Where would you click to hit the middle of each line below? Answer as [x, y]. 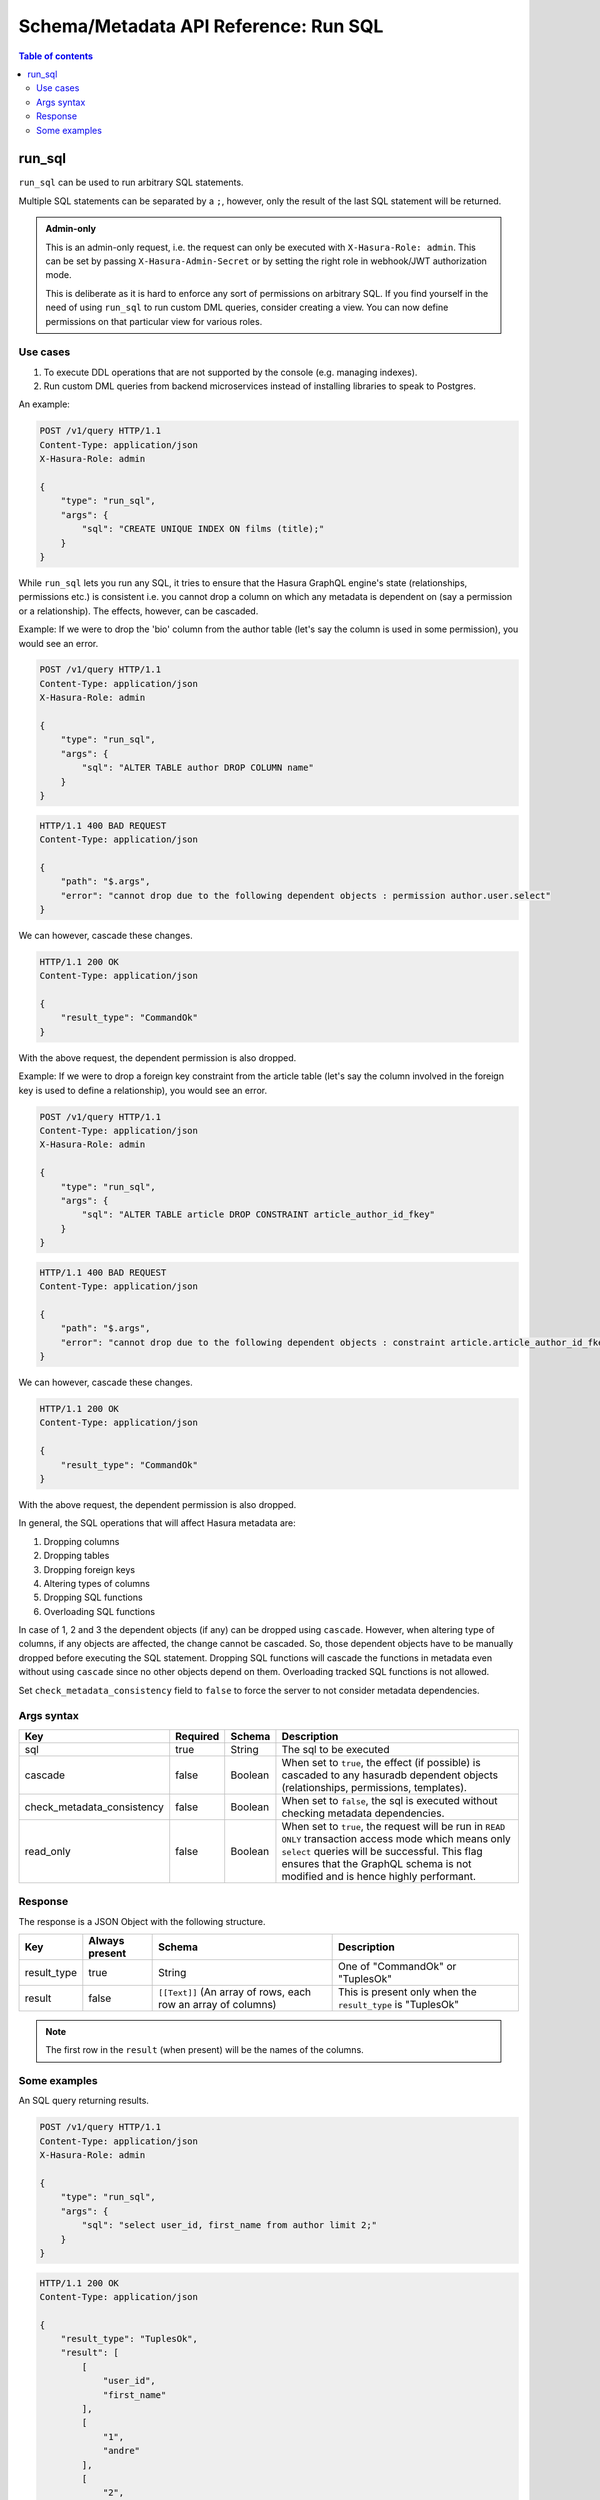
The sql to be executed [335, 1749]
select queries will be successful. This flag [382, 1851]
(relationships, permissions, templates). [374, 1787]
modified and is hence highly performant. [379, 1876]
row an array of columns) [217, 2004]
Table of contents [56, 56]
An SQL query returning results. [84, 2101]
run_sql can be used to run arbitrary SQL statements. [131, 182]
